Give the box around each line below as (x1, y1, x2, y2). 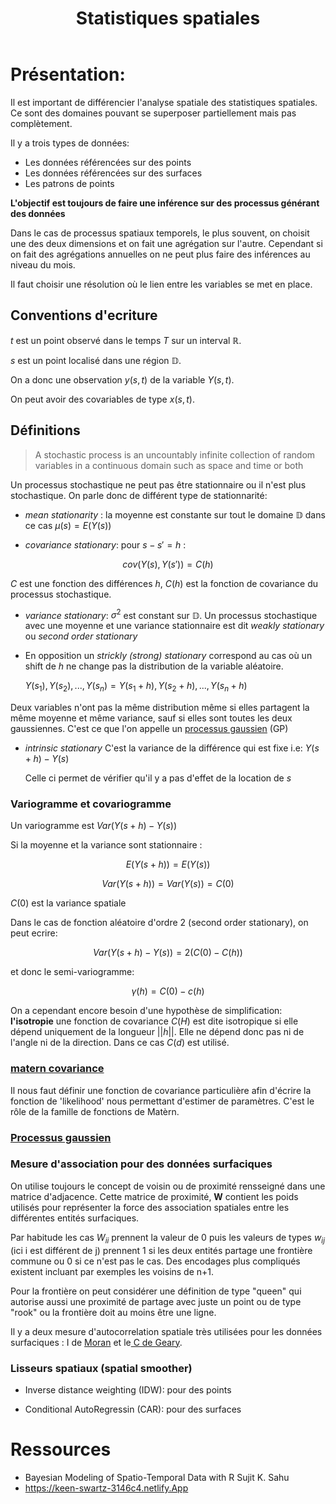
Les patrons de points (24, 177, 115, 189)
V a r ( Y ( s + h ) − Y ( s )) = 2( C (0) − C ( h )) (93, 947, 243, 959)
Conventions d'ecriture (10, 307, 158, 324)
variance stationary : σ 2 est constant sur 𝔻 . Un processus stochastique (24, 607, 318, 621)
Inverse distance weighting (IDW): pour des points (24, 1383, 232, 1396)
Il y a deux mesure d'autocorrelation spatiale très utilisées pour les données (10, 1325, 323, 1337)
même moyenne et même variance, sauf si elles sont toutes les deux (10, 712, 293, 724)
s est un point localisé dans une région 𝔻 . (10, 354, 182, 366)
